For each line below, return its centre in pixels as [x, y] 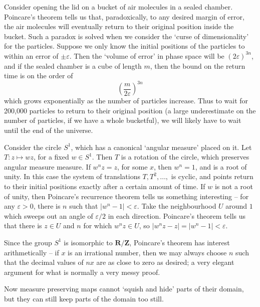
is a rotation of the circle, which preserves [185, 157]
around [236, 206]
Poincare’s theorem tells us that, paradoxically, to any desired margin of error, [124, 16]
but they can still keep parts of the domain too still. [84, 298]
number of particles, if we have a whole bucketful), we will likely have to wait [123, 120]
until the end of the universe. [49, 130]
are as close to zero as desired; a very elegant [165, 262]
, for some [132, 166]
